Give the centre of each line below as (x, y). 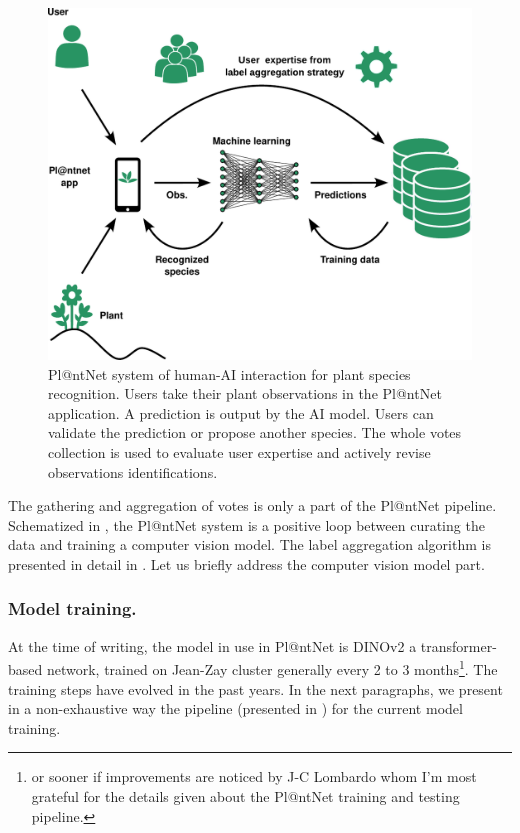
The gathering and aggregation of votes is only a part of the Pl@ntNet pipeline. (252, 505)
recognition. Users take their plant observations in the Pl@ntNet (245, 393)
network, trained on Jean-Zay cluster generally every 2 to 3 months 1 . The (272, 667)
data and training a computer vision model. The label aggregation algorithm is (249, 544)
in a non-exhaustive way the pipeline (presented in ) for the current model (235, 708)
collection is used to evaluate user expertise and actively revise (239, 451)
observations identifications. (133, 471)
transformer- (458, 645)
